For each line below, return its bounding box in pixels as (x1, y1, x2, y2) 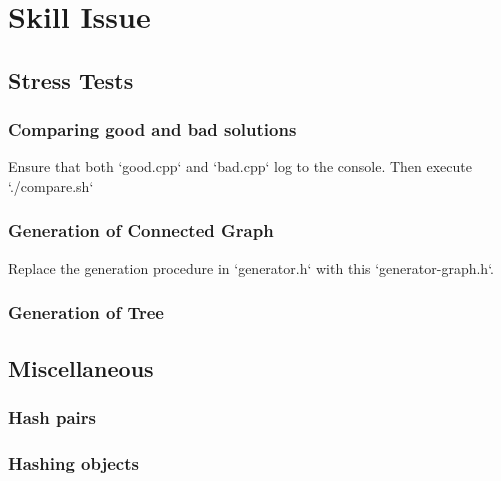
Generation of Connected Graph (8, 218, 274, 243)
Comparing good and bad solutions (8, 117, 297, 142)
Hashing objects (8, 450, 139, 475)
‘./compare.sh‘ (8, 175, 94, 196)
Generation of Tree (8, 300, 164, 325)
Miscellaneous (8, 352, 154, 383)
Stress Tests (8, 64, 134, 95)
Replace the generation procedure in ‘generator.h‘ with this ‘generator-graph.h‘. (8, 257, 494, 278)
